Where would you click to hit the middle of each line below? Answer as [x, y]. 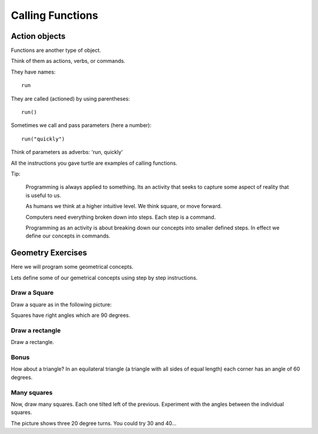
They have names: [33, 72]
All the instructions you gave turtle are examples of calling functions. [94, 163]
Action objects [38, 36]
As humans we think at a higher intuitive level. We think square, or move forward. [124, 206]
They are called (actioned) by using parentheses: [70, 99]
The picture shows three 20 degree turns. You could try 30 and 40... [94, 423]
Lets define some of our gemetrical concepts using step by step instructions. [104, 278]
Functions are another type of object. [56, 51]
